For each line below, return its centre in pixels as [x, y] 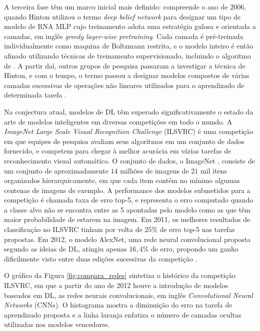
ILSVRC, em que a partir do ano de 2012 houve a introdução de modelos [116, 285]
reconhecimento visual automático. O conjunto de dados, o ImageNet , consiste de [129, 160]
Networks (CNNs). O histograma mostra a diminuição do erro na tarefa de [118, 305]
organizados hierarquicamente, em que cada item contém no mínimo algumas [122, 180]
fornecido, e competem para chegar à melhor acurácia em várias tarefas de [118, 151]
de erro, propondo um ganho [194, 249]
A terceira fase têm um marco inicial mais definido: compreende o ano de [116, 6]
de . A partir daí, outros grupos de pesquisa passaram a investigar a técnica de [125, 65]
